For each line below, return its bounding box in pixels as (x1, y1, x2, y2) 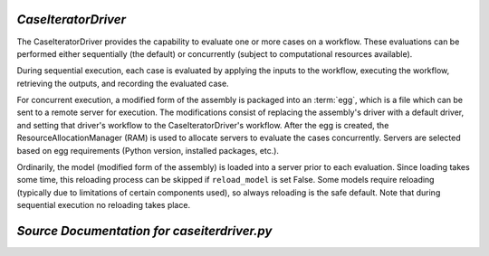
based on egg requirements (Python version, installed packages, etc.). (16, 145, 280, 156)
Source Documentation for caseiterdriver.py (16, 223, 273, 239)
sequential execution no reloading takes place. (16, 200, 190, 211)
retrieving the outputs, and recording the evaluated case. (16, 78, 230, 89)
